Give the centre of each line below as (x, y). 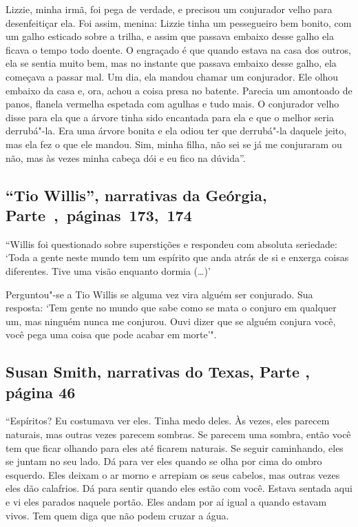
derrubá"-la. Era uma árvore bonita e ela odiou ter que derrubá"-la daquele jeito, (176, 131)
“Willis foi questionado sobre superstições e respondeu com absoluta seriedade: (171, 244)
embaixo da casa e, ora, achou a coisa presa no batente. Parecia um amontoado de (179, 90)
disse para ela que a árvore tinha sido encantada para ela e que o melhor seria (170, 117)
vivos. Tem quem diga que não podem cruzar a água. (117, 515)
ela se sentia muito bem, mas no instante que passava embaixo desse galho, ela (171, 63)
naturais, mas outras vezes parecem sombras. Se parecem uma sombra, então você (178, 434)
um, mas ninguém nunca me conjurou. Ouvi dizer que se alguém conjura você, (171, 321)
